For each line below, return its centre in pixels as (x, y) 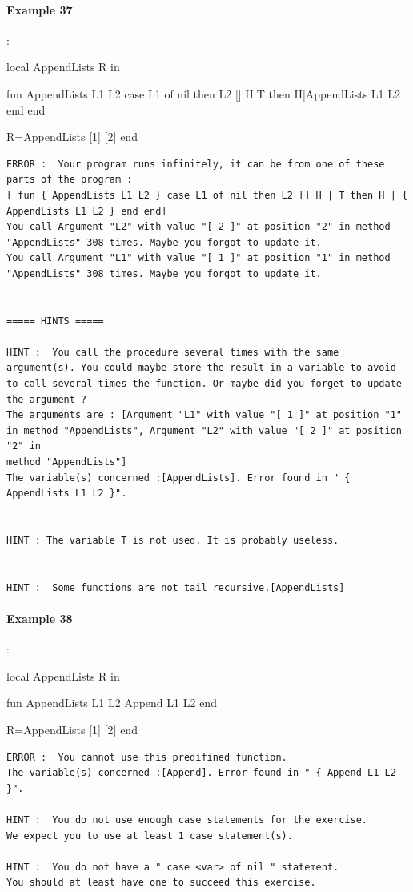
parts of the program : (70, 180)
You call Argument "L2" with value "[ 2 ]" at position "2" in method (198, 227)
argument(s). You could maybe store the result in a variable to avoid (201, 368)
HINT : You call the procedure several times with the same (173, 352)
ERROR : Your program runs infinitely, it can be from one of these (196, 164)
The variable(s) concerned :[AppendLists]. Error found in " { (178, 478)
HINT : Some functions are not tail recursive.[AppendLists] (176, 587)
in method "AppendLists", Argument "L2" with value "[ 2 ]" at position (204, 430)
